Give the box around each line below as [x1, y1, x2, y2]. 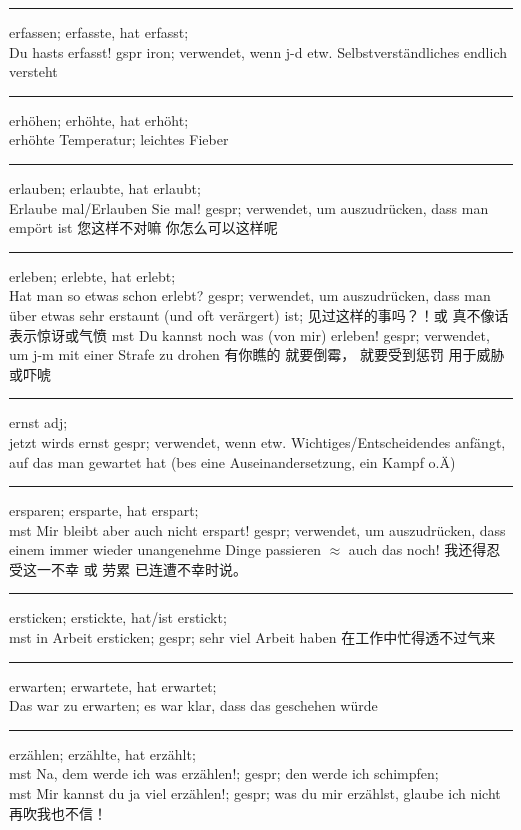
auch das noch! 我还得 [348, 539, 487, 560]
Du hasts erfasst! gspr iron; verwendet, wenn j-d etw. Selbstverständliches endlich [9, 41, 507, 62]
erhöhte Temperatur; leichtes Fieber [9, 129, 229, 150]
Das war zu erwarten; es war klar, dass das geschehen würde [9, 695, 378, 716]
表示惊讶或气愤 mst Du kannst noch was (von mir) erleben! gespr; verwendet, [9, 324, 490, 345]
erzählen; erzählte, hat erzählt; [9, 743, 196, 764]
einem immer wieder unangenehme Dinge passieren [9, 539, 321, 560]
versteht [9, 61, 58, 82]
